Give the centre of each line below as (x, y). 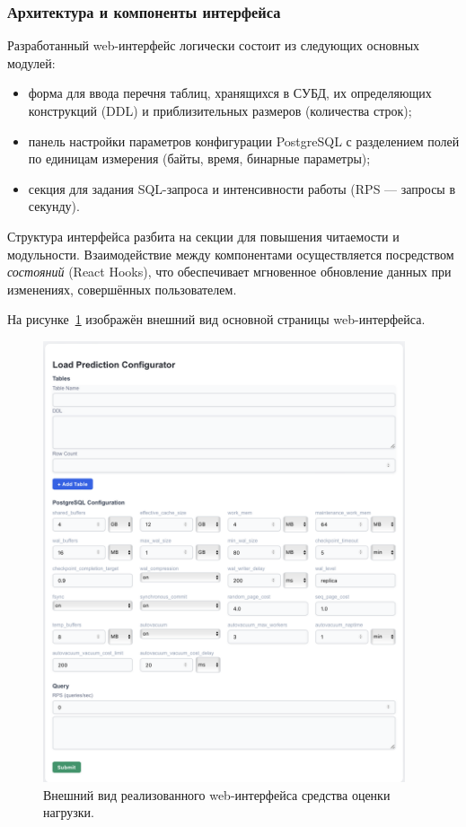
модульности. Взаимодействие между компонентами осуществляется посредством (231, 254)
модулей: (31, 62)
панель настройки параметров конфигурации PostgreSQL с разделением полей (244, 141)
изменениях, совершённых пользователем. (122, 289)
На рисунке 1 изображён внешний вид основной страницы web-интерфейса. (216, 319)
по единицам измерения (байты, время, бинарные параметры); (199, 158)
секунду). (54, 206)
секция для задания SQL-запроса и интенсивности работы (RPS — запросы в (242, 188)
